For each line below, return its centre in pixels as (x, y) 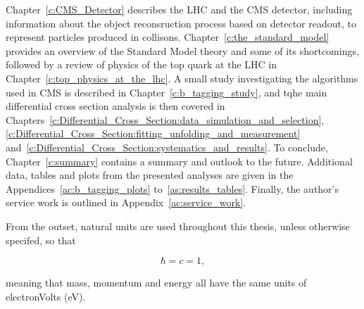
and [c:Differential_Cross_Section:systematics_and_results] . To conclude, (167, 147)
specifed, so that (41, 240)
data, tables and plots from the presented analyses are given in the (150, 175)
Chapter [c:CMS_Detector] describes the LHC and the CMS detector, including (179, 9)
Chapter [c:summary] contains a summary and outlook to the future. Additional (179, 161)
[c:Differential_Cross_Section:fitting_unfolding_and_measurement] (153, 133)
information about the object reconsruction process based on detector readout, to (181, 23)
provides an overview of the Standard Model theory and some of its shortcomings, (182, 50)
